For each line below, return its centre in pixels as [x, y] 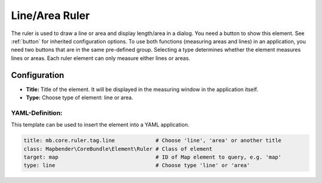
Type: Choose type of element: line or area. [80, 97]
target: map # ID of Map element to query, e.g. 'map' [152, 157]
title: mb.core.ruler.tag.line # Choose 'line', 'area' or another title [152, 141]
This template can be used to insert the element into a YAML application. [100, 125]
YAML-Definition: [37, 113]
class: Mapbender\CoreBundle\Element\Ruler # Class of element [118, 149]
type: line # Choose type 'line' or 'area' [137, 165]
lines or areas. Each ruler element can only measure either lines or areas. [101, 58]
